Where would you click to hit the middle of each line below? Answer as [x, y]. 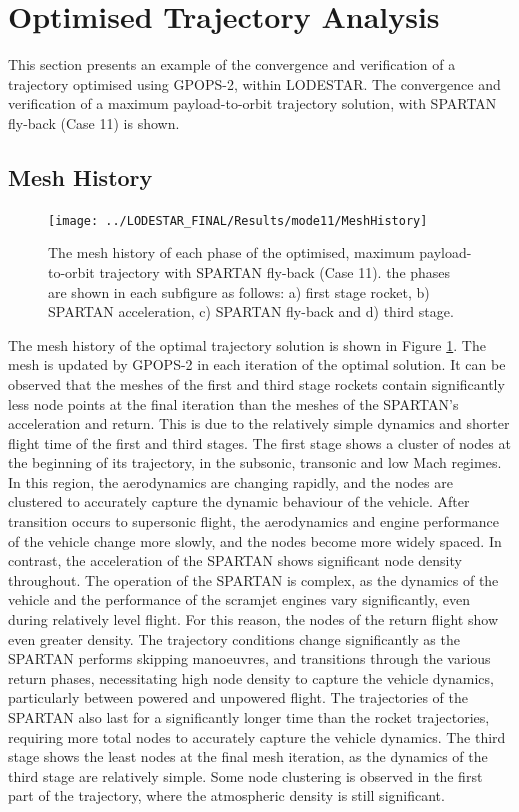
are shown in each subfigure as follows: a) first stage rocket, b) [239, 291]
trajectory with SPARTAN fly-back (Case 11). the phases [275, 271]
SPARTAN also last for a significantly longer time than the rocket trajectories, [249, 717]
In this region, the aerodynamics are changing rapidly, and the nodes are [230, 481]
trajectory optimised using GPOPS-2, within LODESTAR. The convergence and [254, 83]
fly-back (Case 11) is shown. [94, 122]
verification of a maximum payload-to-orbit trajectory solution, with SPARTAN [252, 103]
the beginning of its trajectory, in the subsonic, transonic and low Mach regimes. [255, 462]
